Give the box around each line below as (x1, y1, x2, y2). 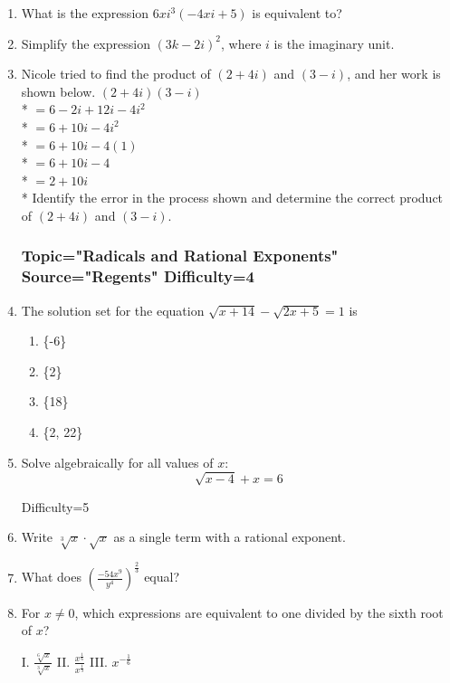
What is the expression (21, 4, 149, 22)
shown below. (21, 81, 96, 100)
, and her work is (347, 64, 441, 83)
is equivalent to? (252, 4, 342, 22)
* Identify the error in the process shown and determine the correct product (21, 188, 444, 207)
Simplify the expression (21, 33, 150, 52)
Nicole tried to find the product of (21, 64, 211, 83)
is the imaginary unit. (273, 33, 395, 52)
